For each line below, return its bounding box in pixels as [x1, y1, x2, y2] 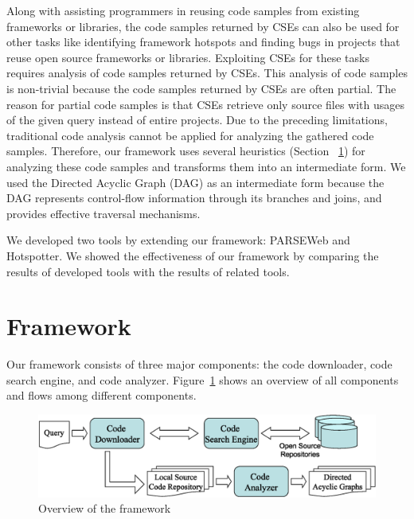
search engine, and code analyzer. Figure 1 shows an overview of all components [6, 371, 399, 388]
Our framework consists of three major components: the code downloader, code [6, 356, 393, 373]
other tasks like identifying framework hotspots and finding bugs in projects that [6, 33, 400, 50]
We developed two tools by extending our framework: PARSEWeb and [6, 232, 350, 248]
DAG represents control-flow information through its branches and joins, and [6, 189, 382, 206]
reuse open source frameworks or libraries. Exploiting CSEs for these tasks [6, 49, 369, 65]
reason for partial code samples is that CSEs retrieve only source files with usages [6, 96, 405, 112]
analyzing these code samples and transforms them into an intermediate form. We [6, 158, 406, 174]
